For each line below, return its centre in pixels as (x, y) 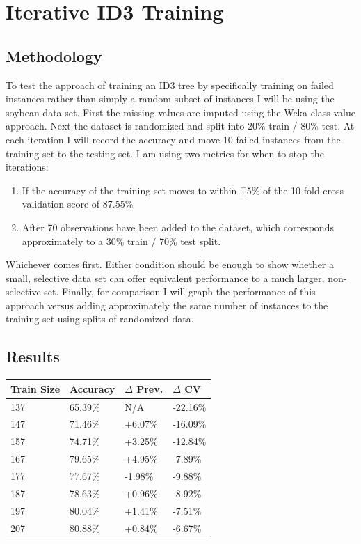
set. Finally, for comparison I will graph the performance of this (180, 292)
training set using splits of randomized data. (100, 319)
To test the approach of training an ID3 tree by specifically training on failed (170, 85)
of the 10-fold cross (304, 190)
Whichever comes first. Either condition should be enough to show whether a (170, 264)
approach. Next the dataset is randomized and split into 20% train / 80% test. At (180, 126)
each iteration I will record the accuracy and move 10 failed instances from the (173, 139)
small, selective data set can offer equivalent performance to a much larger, (165, 278)
